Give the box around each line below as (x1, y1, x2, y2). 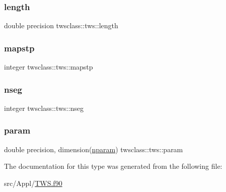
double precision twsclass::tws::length (4, 20, 118, 31)
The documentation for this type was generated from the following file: (4, 161, 222, 171)
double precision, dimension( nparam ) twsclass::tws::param (4, 144, 183, 154)
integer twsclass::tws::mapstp (4, 61, 93, 72)
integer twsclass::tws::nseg (4, 102, 84, 113)
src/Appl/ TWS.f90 (4, 177, 62, 188)
